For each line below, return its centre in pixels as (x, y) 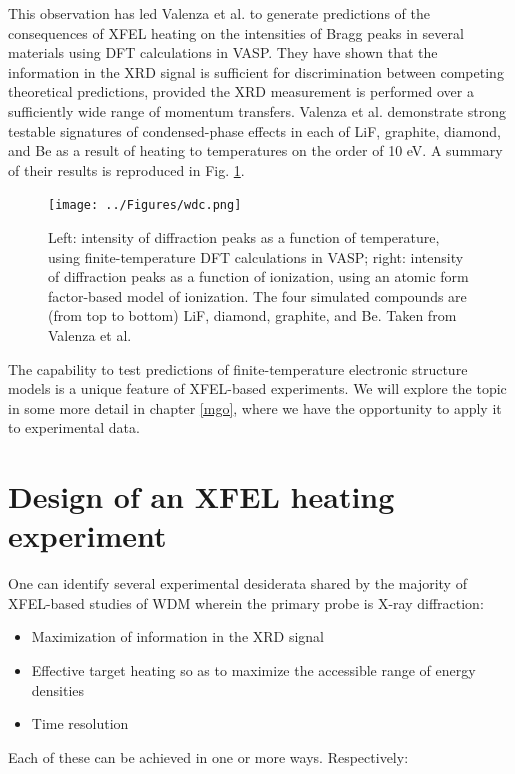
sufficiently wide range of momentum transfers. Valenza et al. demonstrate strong (257, 110)
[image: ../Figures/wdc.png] (145, 205)
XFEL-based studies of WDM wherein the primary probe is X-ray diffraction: (246, 602)
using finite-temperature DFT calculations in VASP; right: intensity (256, 256)
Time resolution (80, 723)
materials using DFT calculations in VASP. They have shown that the (223, 52)
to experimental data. (74, 427)
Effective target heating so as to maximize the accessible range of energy (253, 670)
